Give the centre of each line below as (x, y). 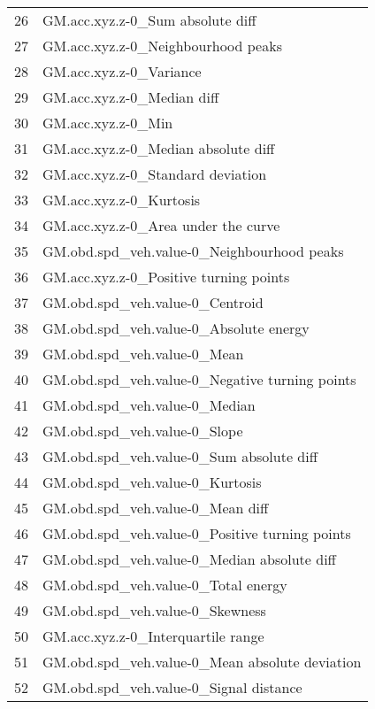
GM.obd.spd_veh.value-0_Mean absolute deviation (202, 662)
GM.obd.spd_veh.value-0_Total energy (165, 585)
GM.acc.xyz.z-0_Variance (122, 71)
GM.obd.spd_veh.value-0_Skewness (154, 610)
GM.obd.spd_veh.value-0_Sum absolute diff (180, 456)
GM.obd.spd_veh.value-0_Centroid (153, 302)
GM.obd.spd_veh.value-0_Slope (143, 431)
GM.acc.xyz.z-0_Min (108, 123)
